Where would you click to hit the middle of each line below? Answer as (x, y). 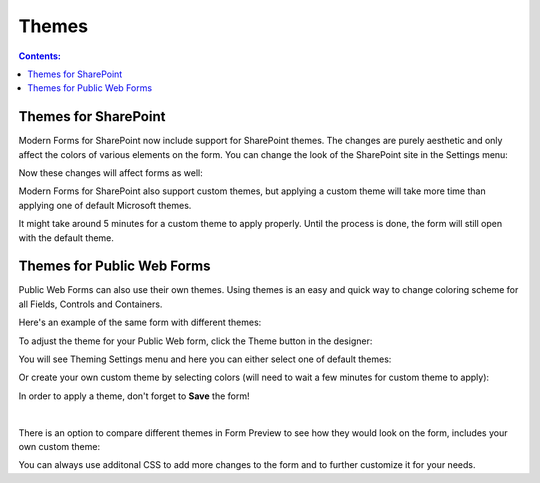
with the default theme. (66, 237)
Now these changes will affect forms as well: (111, 173)
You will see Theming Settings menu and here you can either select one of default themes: (205, 359)
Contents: (40, 56)
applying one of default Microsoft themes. (105, 205)
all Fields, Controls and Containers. (90, 304)
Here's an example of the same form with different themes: (140, 322)
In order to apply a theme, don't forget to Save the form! (134, 396)
